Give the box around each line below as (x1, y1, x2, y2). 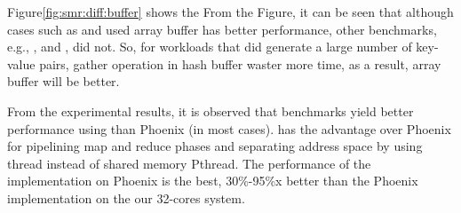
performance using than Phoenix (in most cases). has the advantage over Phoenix (7, 119, 451, 138)
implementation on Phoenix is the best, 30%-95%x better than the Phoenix (7, 171, 418, 190)
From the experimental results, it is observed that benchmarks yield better (7, 101, 414, 120)
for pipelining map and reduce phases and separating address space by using (7, 137, 423, 155)
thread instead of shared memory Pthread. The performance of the (7, 154, 371, 172)
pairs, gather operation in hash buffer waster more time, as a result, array (39, 54, 441, 73)
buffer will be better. (7, 72, 120, 91)
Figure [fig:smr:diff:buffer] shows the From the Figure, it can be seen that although (7, 3, 454, 20)
